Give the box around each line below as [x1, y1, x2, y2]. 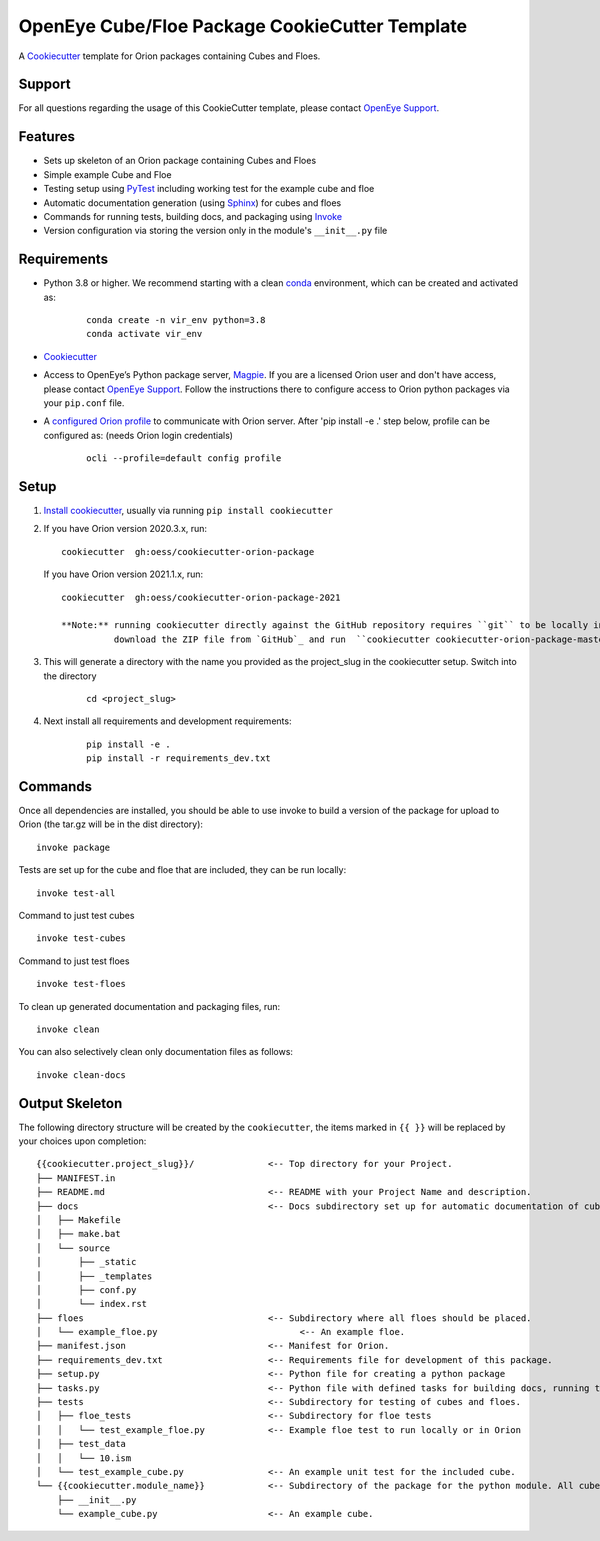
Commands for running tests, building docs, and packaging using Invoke [43, 210, 343, 222]
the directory [43, 670, 97, 682]
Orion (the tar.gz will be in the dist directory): [18, 818, 204, 830]
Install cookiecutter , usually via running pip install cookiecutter [43, 505, 334, 517]
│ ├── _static [36, 1256, 137, 1268]
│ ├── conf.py [36, 1284, 137, 1295]
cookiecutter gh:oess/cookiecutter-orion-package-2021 [61, 591, 341, 603]
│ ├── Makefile [36, 1214, 121, 1225]
